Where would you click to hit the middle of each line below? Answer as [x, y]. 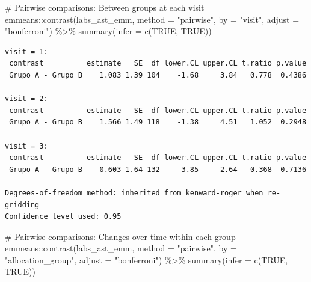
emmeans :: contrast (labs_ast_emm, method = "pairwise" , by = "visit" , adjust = [152, 19]
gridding [22, 205]
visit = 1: [26, 51]
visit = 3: [26, 146]
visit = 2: [26, 99]
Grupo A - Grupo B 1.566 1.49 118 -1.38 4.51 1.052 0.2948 [158, 122]
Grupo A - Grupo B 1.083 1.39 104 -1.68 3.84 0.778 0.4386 [158, 75]
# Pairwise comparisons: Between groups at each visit [105, 7]
